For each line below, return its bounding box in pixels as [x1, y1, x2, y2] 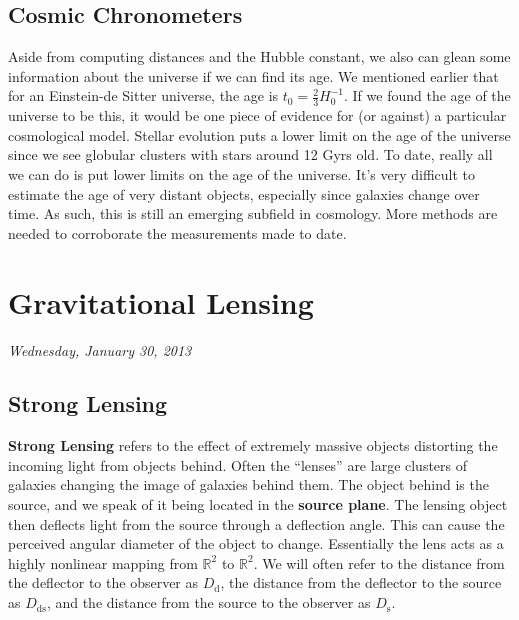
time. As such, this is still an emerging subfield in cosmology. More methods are [8, 203, 498, 224]
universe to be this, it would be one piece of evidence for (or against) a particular [8, 105, 507, 126]
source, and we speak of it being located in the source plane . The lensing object [8, 494, 508, 515]
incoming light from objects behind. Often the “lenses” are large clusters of [8, 454, 468, 475]
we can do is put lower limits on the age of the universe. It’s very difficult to [8, 164, 476, 184]
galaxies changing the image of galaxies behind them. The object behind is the [8, 474, 489, 495]
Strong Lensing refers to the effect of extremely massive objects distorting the [8, 435, 498, 456]
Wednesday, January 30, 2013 [8, 339, 192, 360]
